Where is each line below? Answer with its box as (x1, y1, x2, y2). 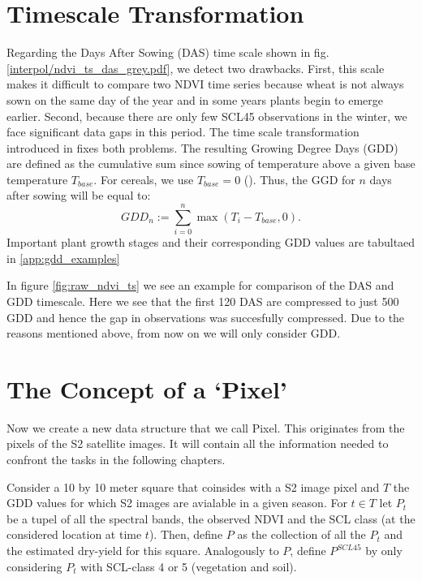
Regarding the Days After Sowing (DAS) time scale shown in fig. (6, 44, 329, 61)
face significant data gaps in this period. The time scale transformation (6, 123, 360, 140)
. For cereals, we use (93, 170, 194, 187)
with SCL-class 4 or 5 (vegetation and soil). (80, 557, 297, 575)
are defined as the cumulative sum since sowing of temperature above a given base (6, 155, 416, 172)
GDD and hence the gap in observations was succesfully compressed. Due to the (6, 308, 405, 325)
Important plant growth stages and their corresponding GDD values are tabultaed (6, 234, 416, 251)
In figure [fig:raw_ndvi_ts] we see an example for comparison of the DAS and (6, 277, 394, 294)
